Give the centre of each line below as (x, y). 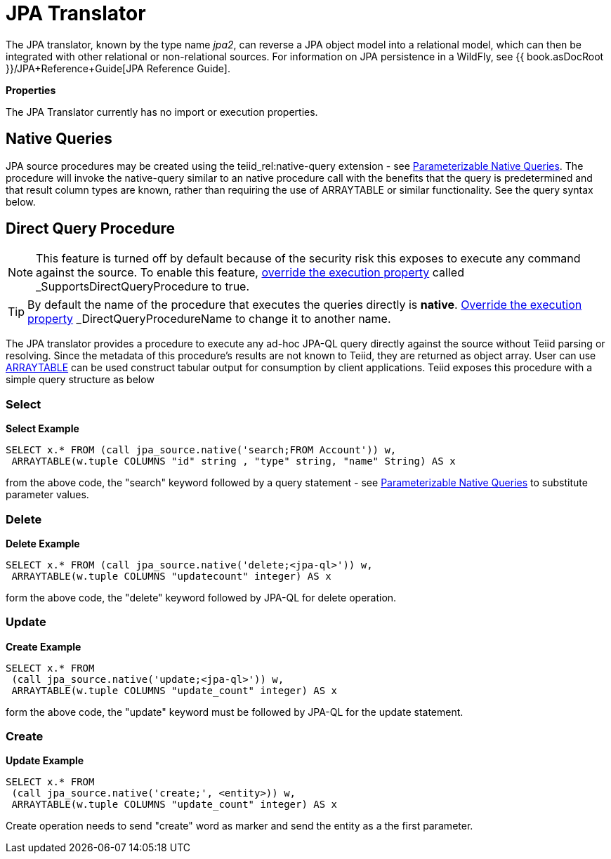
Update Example (45, 761)
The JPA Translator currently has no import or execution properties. (162, 112)
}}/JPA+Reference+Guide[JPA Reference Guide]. (118, 68)
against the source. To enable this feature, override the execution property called (250, 273)
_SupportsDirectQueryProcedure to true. (143, 287)
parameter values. (47, 495)
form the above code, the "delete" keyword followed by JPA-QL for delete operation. (201, 597)
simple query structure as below (80, 380)
